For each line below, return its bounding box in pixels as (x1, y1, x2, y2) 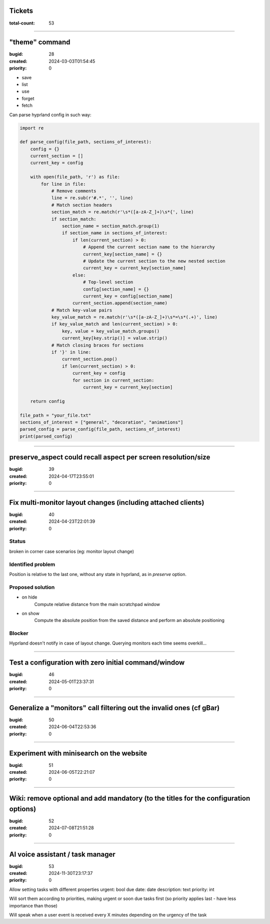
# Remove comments (51, 188, 97, 194)
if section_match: (51, 216, 97, 222)
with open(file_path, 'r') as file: (30, 174, 120, 180)
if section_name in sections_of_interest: (61, 230, 167, 236)
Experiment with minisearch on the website (9, 749, 147, 757)
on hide (21, 594, 37, 600)
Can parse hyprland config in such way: (9, 112, 91, 118)
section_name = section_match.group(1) (61, 223, 160, 229)
